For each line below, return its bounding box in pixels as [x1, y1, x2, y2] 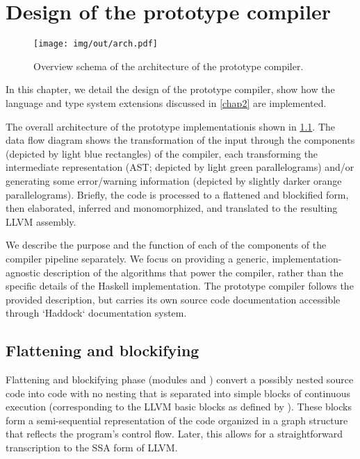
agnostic [6, 265, 40, 279]
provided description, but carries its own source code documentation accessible [6, 292, 341, 306]
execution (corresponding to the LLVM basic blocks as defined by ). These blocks [6, 399, 352, 414]
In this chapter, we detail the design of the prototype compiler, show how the [6, 82, 335, 97]
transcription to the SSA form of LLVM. [6, 440, 178, 455]
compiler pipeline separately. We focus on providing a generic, [6, 251, 269, 265]
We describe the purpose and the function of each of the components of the [6, 237, 327, 252]
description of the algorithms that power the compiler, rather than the [43, 265, 343, 279]
